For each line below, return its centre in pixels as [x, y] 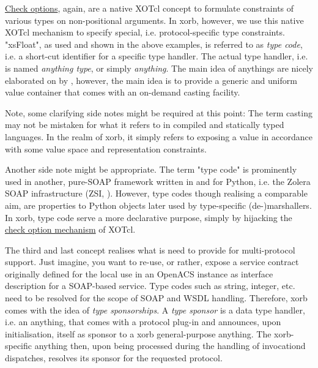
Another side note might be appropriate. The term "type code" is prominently [151, 169]
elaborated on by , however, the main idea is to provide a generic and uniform [151, 80]
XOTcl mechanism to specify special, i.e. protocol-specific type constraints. [145, 32]
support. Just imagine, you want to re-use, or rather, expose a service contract [152, 262]
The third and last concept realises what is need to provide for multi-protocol [150, 250]
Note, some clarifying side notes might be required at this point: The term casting [159, 112]
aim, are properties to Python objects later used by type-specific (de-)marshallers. [158, 205]
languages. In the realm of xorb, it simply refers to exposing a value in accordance [159, 136]
